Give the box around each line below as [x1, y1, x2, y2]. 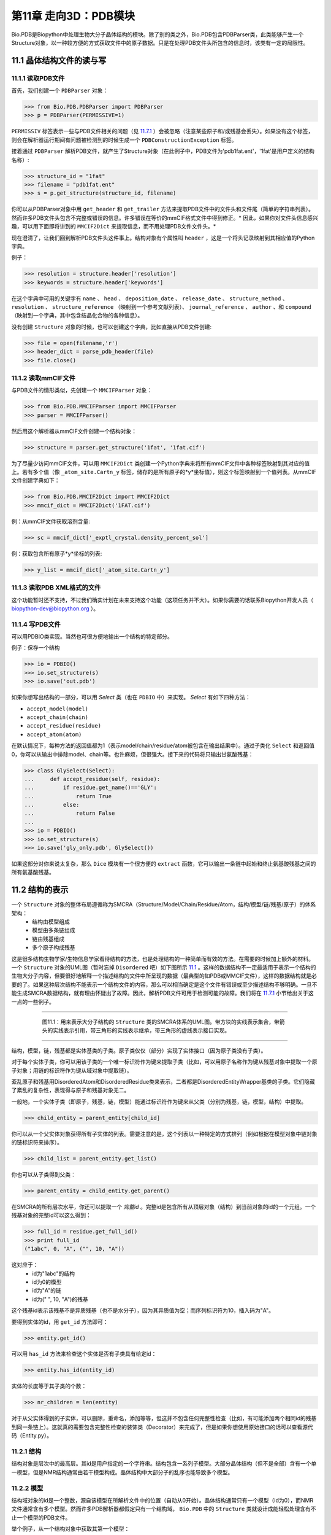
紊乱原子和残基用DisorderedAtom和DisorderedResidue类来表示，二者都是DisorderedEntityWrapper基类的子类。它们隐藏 [11, 1078, 316, 1085]
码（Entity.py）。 [11, 1432, 52, 1439]
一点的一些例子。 [11, 998, 55, 1005]
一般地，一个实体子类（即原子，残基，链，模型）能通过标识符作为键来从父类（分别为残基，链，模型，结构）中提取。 [11, 1098, 306, 1105]
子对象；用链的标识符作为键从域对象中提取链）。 [11, 1067, 132, 1074]
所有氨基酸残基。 [11, 869, 55, 876]
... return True [24, 793, 112, 799]
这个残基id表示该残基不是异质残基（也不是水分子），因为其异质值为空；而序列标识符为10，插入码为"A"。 [11, 1307, 275, 1314]
